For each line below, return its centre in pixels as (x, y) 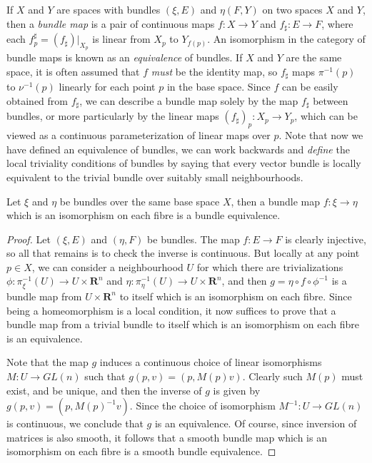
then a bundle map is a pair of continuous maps (111, 23)
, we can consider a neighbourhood (107, 266)
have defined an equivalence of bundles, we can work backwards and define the (178, 149)
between (331, 100)
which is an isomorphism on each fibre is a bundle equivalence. (144, 215)
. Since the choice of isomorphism (202, 406)
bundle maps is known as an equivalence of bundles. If (125, 57)
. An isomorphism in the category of (286, 39)
